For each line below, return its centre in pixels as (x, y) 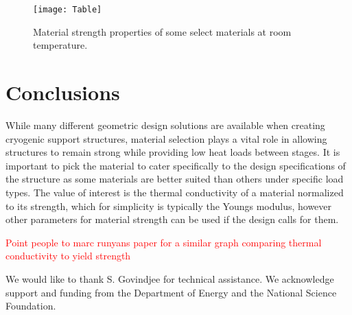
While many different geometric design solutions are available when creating (165, 125)
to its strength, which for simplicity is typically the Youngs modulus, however (169, 206)
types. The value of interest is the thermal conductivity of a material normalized (175, 192)
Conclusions (63, 92)
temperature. (60, 45)
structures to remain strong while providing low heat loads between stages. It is (173, 152)
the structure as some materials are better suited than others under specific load (175, 179)
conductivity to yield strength (68, 256)
